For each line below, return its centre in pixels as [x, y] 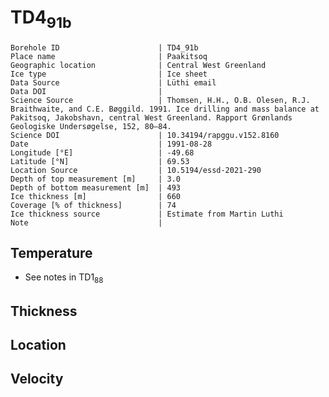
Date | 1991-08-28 [111, 144]
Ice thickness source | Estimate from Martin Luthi [147, 214]
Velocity [37, 379]
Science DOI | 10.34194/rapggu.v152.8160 [145, 135]
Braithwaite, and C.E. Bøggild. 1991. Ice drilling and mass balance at [165, 109]
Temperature [51, 252]
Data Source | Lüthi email [113, 82]
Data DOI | [86, 91]
